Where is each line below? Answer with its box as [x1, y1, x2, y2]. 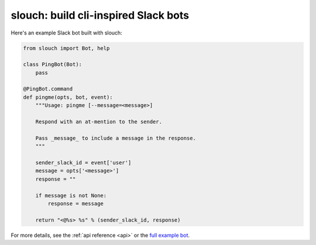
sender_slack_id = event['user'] [35, 160, 132, 166]
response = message [47, 200, 104, 207]
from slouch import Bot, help [23, 44, 110, 51]
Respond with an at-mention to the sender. [35, 119, 162, 125]
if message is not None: [35, 192, 107, 199]
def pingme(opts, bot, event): [23, 94, 114, 101]
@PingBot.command [23, 85, 73, 92]
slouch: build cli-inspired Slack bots [11, 9, 190, 22]
